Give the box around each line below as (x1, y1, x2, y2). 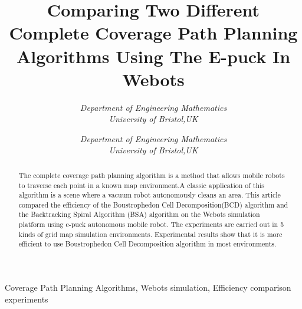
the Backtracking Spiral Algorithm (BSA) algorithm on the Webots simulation (18, 209, 260, 219)
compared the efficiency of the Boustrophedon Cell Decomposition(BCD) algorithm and (18, 199, 288, 209)
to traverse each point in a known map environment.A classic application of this (18, 180, 264, 190)
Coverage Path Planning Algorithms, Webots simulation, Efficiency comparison (5, 281, 291, 294)
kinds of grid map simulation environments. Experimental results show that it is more (18, 229, 283, 239)
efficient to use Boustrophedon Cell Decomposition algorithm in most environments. (18, 239, 277, 249)
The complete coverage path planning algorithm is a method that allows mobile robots (18, 170, 285, 180)
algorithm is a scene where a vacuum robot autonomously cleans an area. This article (18, 190, 281, 200)
